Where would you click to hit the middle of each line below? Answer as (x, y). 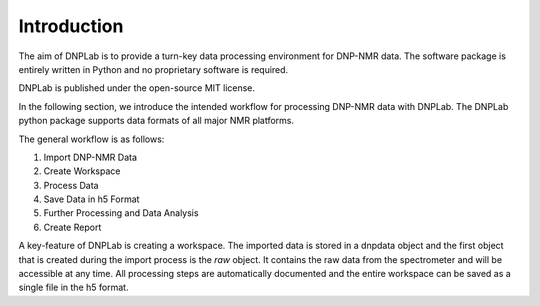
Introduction (71, 26)
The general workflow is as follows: (91, 139)
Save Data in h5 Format (91, 199)
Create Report (72, 227)
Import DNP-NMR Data (90, 157)
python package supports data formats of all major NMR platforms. (156, 121)
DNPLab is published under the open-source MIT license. (136, 88)
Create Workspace (82, 171)
